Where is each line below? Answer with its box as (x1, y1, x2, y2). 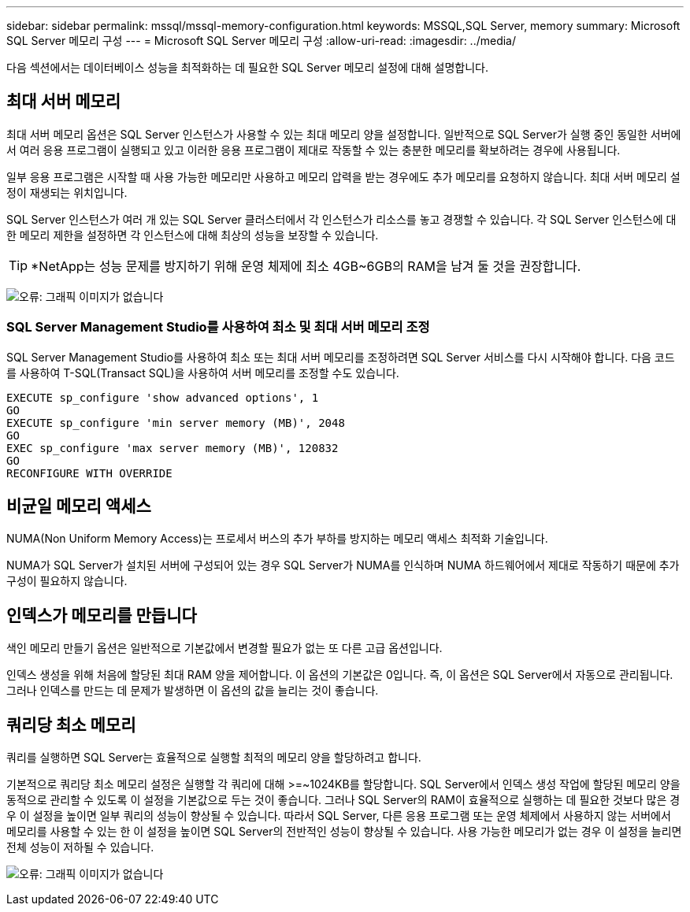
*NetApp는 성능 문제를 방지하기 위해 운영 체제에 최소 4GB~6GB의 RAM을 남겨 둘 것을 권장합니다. (31, 258, 581, 274)
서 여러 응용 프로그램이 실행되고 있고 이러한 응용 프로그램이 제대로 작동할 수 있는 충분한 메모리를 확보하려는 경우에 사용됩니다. (6, 143, 621, 157)
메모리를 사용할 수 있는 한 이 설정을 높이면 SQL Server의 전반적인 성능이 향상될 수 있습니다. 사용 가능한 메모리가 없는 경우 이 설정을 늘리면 (6, 825, 682, 839)
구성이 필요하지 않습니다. (6, 574, 128, 588)
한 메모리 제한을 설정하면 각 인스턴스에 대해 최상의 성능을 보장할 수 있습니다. (6, 228, 379, 242)
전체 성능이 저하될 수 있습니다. (6, 840, 154, 855)
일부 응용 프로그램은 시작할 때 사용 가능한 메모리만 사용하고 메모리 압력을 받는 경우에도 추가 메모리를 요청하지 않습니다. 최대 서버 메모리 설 (6, 169, 681, 184)
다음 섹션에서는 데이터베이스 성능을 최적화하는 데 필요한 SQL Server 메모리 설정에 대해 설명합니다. (6, 61, 488, 74)
